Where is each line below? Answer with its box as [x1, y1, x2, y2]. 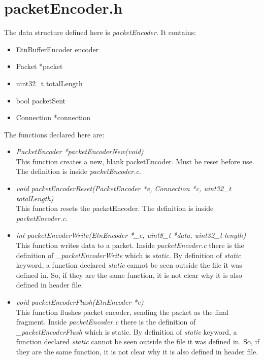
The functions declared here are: [4, 129, 105, 139]
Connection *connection [16, 112, 91, 123]
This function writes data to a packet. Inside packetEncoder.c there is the [16, 240, 244, 250]
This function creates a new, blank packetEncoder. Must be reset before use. [16, 156, 254, 166]
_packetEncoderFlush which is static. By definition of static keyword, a [16, 326, 237, 337]
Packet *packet [16, 61, 63, 71]
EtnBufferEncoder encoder [16, 44, 99, 54]
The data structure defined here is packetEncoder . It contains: [4, 27, 196, 38]
